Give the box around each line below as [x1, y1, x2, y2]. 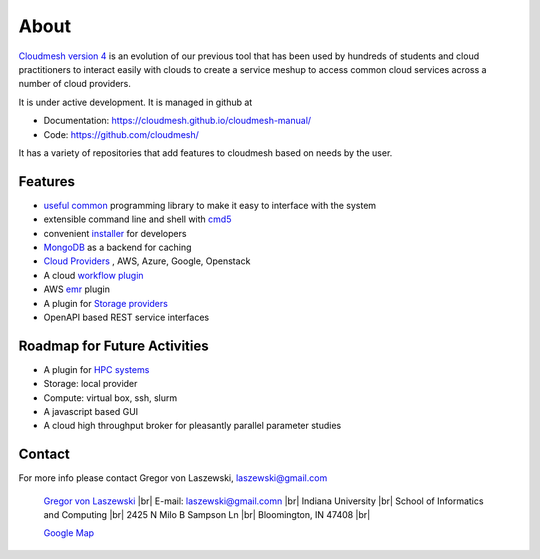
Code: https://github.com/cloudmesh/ [43, 128, 200, 140]
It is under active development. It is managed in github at [18, 96, 253, 108]
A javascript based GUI [43, 406, 139, 417]
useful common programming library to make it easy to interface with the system [43, 199, 377, 211]
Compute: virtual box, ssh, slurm [43, 391, 178, 404]
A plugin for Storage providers [43, 297, 169, 309]
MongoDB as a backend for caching [43, 241, 192, 253]
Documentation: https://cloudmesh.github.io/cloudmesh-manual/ [43, 115, 312, 127]
